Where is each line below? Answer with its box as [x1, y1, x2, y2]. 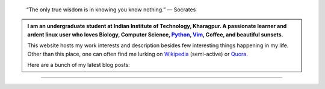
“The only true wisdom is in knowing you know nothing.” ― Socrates [26, 6, 196, 13]
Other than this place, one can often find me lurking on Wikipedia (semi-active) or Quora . [27, 50, 248, 57]
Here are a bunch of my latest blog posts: [27, 61, 131, 68]
